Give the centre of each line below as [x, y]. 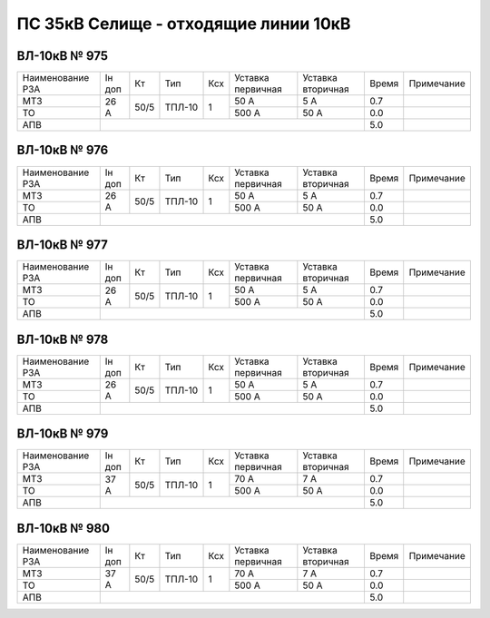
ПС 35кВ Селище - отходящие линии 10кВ [184, 24]
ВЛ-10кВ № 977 [62, 245]
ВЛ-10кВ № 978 [63, 339]
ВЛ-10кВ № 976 [63, 150]
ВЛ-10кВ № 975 [63, 56]
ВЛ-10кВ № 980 [64, 528]
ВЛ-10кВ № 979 [63, 434]
